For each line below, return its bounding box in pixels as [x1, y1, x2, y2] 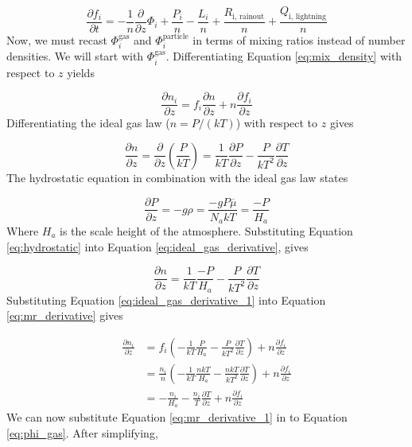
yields [67, 64, 95, 80]
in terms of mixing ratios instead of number [192, 31, 406, 48]
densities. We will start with [6, 48, 144, 64]
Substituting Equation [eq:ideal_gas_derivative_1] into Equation [6, 291, 326, 308]
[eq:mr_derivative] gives [6, 307, 123, 324]
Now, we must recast [6, 31, 107, 48]
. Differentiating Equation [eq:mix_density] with [165, 48, 402, 64]
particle [162, 33, 189, 41]
